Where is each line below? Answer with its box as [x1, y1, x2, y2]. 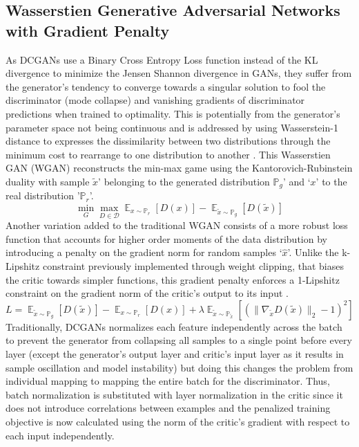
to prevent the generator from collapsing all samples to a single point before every [6, 333, 352, 347]
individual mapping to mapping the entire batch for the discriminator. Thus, [6, 374, 330, 388]
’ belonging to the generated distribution [98, 174, 270, 188]
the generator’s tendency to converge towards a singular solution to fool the [6, 79, 326, 93]
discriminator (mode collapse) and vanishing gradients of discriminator [6, 93, 305, 107]
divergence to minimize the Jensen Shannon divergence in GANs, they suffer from [6, 66, 352, 80]
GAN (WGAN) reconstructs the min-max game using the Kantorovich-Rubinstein [6, 161, 353, 175]
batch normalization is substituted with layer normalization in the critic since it [6, 387, 343, 401]
